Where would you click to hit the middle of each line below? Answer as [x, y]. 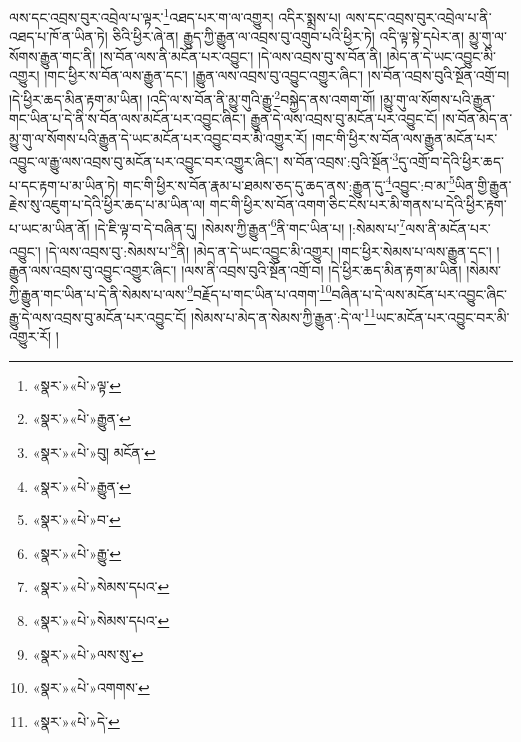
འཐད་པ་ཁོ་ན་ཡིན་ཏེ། [58, 36]
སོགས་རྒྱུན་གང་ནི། [52, 55]
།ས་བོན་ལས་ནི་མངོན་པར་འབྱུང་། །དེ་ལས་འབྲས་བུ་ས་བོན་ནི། [241, 55]
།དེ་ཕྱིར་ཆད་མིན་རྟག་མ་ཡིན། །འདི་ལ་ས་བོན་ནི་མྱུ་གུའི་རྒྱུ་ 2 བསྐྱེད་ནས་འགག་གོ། [192, 97]
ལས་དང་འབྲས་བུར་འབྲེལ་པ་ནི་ [418, 16]
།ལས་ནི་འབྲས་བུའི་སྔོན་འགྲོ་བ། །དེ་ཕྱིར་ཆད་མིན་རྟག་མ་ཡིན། [321, 270]
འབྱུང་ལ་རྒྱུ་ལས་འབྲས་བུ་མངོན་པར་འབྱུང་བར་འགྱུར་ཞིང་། [144, 161]
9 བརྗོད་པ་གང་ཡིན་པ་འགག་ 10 [259, 292]
